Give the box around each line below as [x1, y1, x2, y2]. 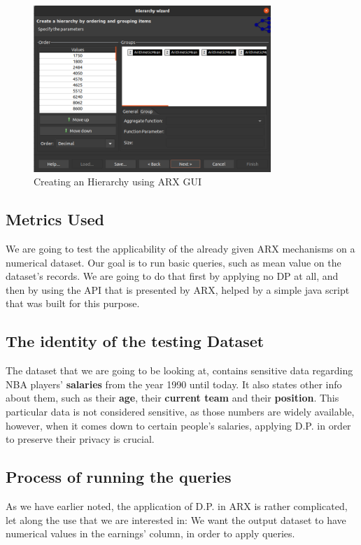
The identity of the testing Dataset [6, 330, 264, 352]
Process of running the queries [6, 466, 232, 488]
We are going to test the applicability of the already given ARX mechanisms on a [6, 241, 355, 255]
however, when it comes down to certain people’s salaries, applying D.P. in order [6, 418, 351, 432]
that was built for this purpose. [6, 296, 140, 311]
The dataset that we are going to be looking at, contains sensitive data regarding [6, 363, 353, 378]
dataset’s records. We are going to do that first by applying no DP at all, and [6, 269, 339, 283]
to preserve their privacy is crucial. [6, 432, 155, 446]
